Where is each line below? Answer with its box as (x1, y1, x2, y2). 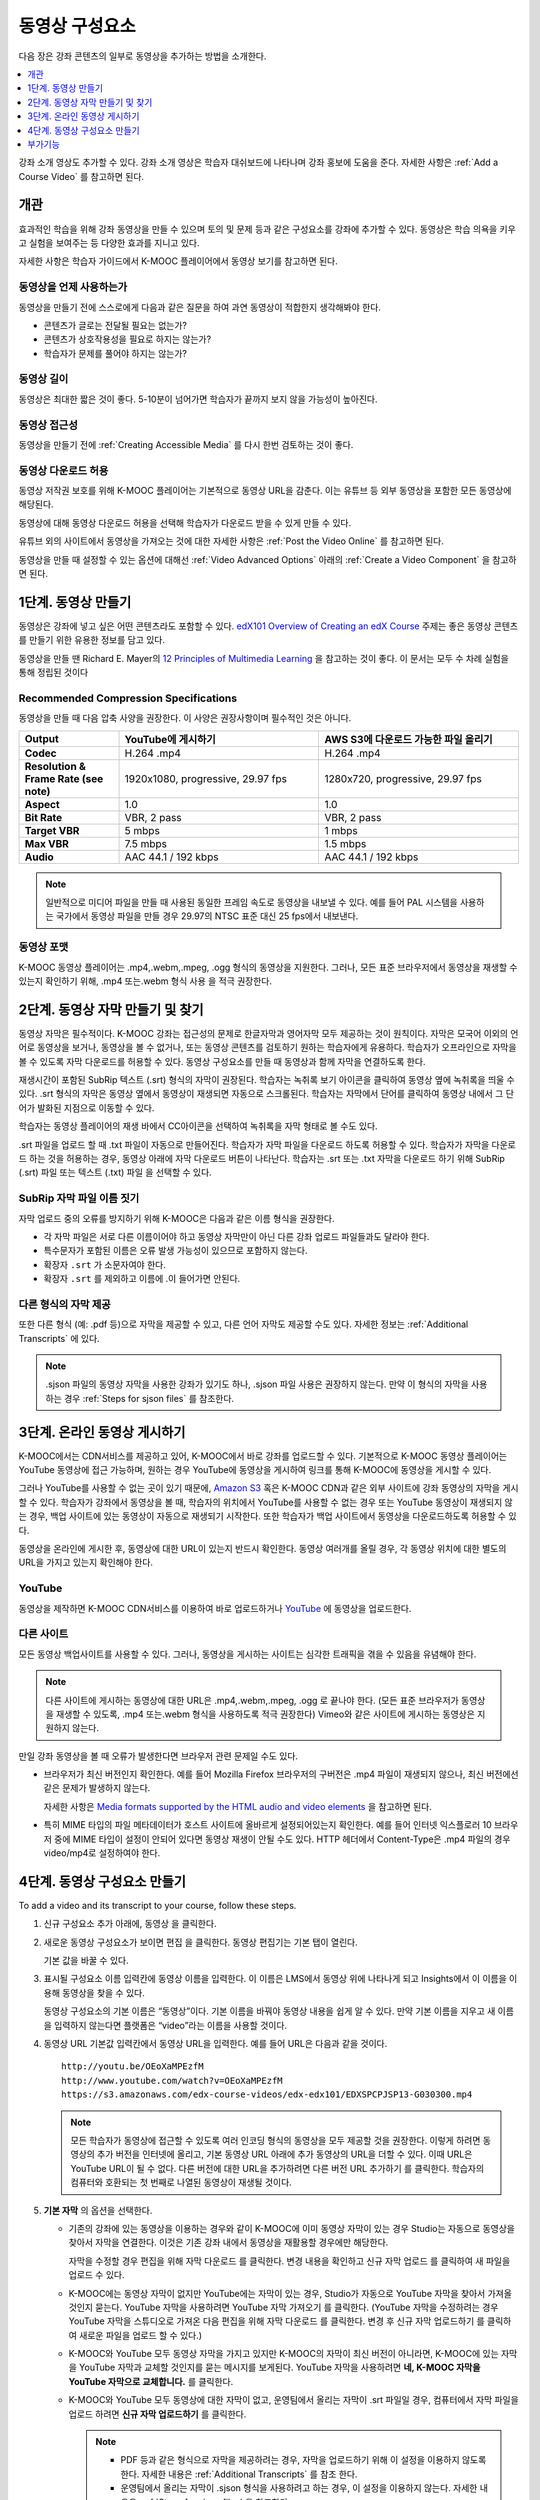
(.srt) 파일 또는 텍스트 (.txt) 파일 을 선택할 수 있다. (18, 1166, 212, 1179)
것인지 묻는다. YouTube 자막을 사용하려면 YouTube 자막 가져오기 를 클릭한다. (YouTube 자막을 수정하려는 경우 (68, 2301, 499, 2313)
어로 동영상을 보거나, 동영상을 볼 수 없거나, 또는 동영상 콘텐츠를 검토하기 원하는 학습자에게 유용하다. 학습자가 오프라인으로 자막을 (18, 1041, 517, 1054)
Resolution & (24, 759, 87, 773)
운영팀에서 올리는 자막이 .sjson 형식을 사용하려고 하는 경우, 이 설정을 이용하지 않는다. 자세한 (120, 2482, 478, 2494)
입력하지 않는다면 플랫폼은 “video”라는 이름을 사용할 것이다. (53, 2019, 288, 2031)
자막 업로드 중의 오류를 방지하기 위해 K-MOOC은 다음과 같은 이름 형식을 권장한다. (18, 1212, 335, 1224)
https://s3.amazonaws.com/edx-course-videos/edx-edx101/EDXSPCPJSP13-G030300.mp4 (61, 2089, 473, 2100)
